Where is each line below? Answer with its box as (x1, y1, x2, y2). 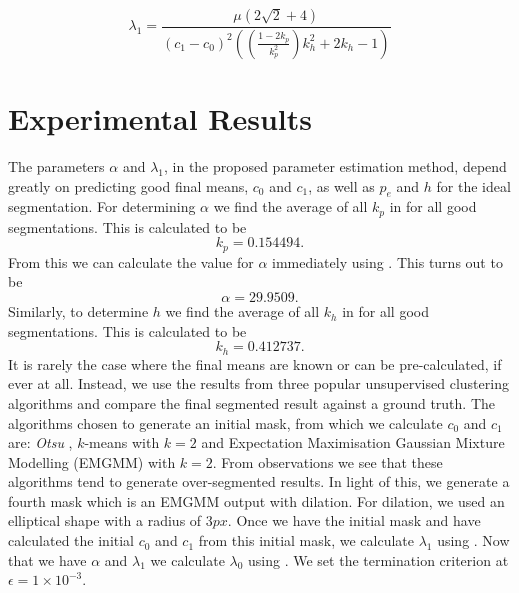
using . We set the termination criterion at (248, 549, 509, 570)
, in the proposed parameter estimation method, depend (163, 156, 507, 176)
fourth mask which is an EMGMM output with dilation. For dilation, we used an (8, 490, 505, 511)
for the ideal (436, 175, 511, 196)
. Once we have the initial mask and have (227, 510, 481, 531)
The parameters (8, 156, 105, 176)
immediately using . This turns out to (272, 251, 503, 272)
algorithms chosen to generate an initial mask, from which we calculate (8, 412, 443, 433)
